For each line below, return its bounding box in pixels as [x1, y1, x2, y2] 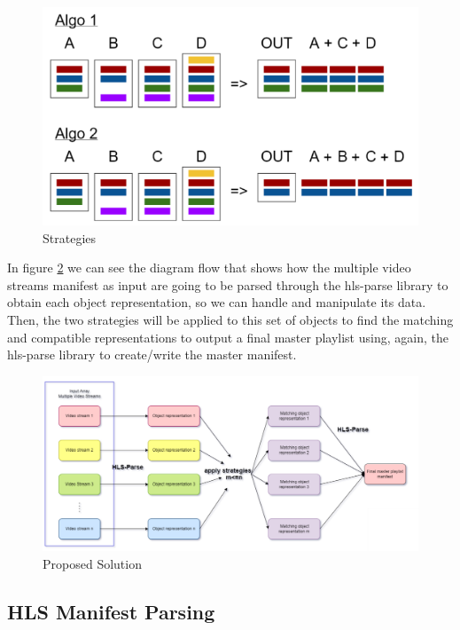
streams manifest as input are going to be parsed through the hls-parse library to [7, 275, 448, 294]
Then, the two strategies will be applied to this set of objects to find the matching [7, 310, 454, 328]
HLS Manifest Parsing [7, 597, 215, 625]
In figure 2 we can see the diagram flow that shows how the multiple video [7, 258, 411, 277]
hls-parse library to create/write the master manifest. [7, 345, 297, 364]
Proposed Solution [43, 554, 142, 572]
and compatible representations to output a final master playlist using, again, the [7, 327, 448, 346]
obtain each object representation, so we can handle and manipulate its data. [7, 293, 426, 311]
